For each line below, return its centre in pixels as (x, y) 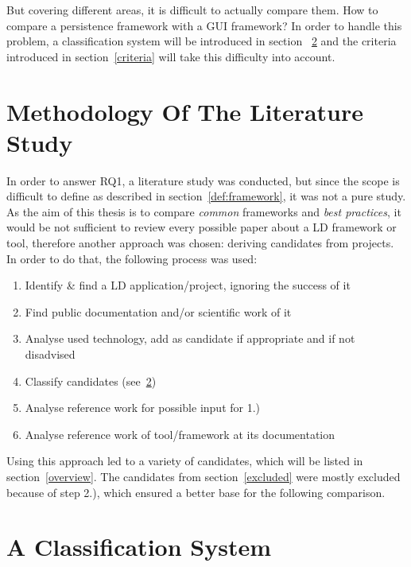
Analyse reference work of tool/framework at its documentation (180, 434)
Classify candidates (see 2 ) (91, 381)
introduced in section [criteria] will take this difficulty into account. (171, 56)
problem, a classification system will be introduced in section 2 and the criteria (202, 41)
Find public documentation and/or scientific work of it (158, 311)
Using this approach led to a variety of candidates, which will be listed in (185, 461)
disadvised (50, 354)
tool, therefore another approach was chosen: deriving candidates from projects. (200, 243)
